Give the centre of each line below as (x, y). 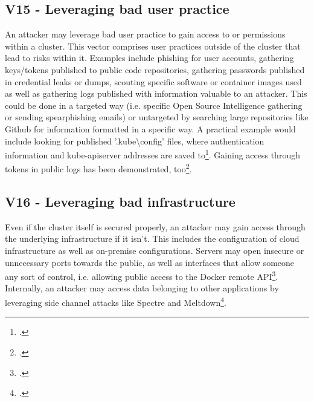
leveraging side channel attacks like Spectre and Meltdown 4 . (116, 301)
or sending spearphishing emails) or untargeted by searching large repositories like (157, 117)
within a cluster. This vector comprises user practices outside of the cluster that (153, 46)
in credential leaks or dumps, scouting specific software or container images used (153, 81)
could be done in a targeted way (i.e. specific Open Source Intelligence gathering (154, 105)
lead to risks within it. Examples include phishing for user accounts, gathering (149, 58)
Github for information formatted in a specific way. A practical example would (150, 128)
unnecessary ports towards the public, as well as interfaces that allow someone (150, 262)
